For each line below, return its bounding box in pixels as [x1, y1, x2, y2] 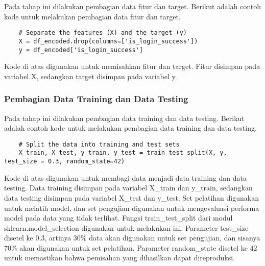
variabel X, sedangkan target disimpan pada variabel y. [4, 70, 177, 81]
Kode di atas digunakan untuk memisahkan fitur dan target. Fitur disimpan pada [4, 61, 260, 71]
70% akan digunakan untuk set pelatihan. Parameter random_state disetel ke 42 [4, 242, 257, 253]
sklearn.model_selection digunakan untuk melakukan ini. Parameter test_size [4, 222, 249, 233]
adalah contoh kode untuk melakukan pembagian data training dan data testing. [4, 123, 257, 133]
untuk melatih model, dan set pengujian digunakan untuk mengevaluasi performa [4, 202, 259, 213]
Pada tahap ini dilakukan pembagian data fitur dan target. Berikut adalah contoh [4, 1, 261, 11]
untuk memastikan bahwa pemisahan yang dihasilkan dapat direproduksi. [4, 252, 235, 263]
